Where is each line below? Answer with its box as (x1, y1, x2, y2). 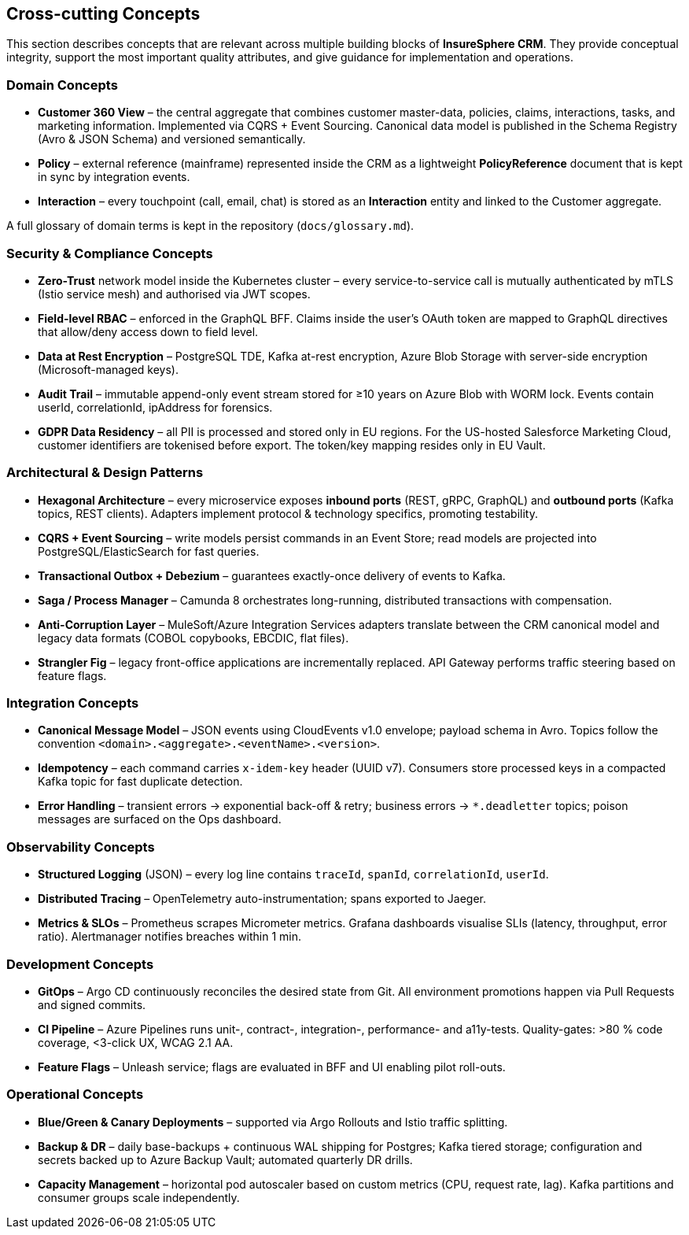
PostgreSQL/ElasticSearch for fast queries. (38, 544, 260, 558)
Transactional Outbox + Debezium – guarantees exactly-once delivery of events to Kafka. (38, 568, 506, 582)
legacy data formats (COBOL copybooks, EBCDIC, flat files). (38, 630, 349, 645)
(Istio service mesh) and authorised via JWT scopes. (38, 287, 311, 301)
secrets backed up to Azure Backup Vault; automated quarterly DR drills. (38, 1152, 413, 1167)
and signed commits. (38, 997, 146, 1011)
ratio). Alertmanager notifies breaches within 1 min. (38, 930, 302, 944)
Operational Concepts (6, 1086, 144, 1103)
